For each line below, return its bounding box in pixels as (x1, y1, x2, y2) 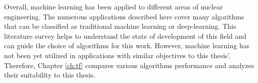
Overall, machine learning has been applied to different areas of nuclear (4, 1, 223, 11)
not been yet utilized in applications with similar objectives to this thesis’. (4, 50, 231, 60)
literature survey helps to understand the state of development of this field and (4, 30, 246, 41)
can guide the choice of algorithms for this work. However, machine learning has (4, 40, 250, 51)
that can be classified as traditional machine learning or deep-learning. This (4, 21, 236, 31)
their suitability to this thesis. (4, 70, 96, 80)
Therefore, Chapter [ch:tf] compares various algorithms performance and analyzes (4, 60, 254, 70)
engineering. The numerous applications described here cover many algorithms (4, 11, 244, 21)
